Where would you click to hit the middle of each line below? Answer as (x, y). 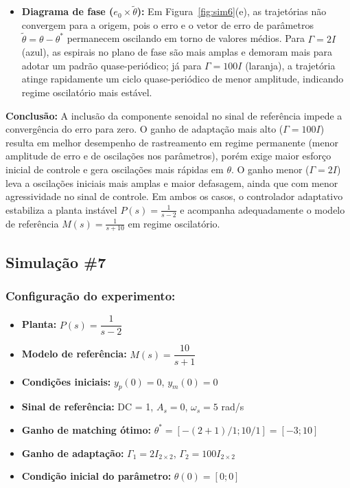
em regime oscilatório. (174, 223)
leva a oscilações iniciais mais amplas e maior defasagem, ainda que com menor (172, 182)
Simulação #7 (56, 262)
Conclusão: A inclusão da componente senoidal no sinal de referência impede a (174, 115)
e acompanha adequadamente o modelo (262, 209)
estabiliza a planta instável (61, 209)
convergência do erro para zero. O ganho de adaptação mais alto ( (144, 129)
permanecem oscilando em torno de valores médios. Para (186, 38)
